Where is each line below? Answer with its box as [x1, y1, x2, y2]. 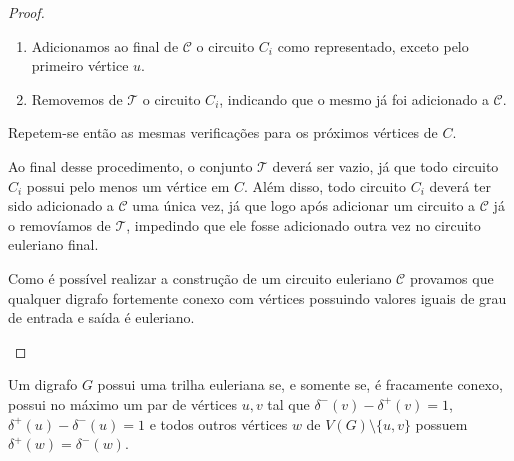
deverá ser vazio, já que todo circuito [272, 155, 499, 176]
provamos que [409, 267, 494, 288]
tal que [267, 393, 310, 414]
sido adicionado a [8, 195, 114, 216]
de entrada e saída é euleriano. [8, 307, 195, 328]
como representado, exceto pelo [277, 35, 469, 56]
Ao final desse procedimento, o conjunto [8, 155, 253, 176]
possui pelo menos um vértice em [26, 175, 230, 196]
